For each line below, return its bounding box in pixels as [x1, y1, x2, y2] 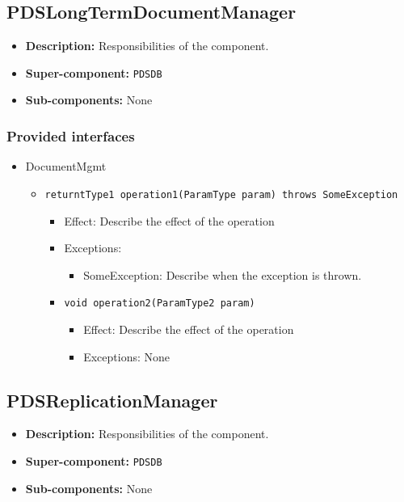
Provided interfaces [6, 125, 135, 146]
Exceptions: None [83, 348, 170, 365]
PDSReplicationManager [6, 387, 218, 412]
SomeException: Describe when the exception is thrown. [83, 266, 362, 283]
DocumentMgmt [25, 158, 107, 175]
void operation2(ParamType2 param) [64, 297, 255, 310]
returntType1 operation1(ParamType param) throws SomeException [44, 188, 398, 200]
